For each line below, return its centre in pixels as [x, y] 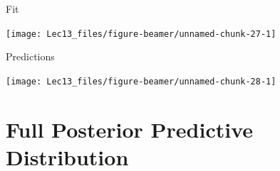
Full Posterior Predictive [130, 129]
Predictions [30, 56]
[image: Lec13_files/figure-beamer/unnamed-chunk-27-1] [141, 34]
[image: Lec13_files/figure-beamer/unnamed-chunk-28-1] [141, 81]
